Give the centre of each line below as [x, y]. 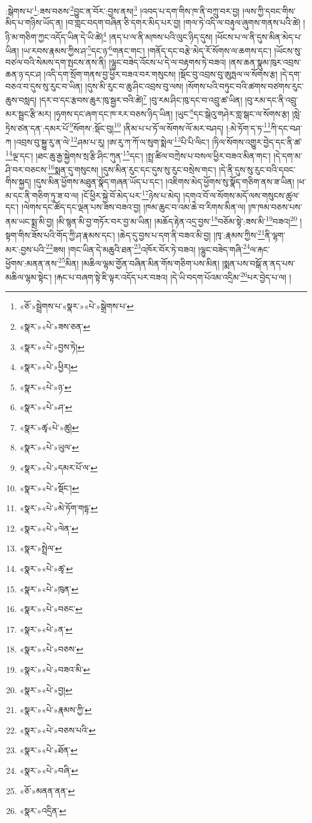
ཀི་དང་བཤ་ [286, 128]
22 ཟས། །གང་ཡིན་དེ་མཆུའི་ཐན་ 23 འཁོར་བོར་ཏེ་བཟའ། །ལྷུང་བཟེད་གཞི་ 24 [148, 248]
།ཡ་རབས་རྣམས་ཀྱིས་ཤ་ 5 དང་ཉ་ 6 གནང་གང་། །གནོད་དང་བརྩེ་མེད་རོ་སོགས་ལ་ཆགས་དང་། [147, 50]
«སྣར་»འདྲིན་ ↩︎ [43, 811]
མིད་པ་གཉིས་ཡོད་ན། [34, 23]
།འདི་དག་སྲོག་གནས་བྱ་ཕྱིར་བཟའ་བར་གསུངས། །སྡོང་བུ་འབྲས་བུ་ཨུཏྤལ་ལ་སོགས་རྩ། [161, 74]
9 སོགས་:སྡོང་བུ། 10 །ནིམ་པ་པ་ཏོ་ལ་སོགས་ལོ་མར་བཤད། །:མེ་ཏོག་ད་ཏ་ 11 [170, 127]
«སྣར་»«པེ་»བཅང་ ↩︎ [51, 609]
